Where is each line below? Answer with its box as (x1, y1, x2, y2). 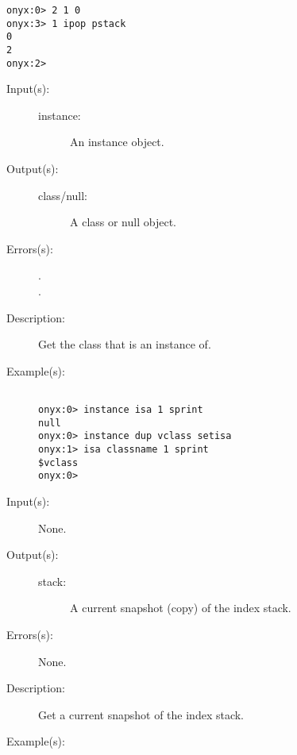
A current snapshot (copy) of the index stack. (70, 599, 291, 616)
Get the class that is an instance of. (38, 336, 211, 352)
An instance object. (70, 133, 164, 150)
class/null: (38, 187, 87, 203)
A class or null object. (70, 214, 176, 230)
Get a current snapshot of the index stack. (38, 706, 245, 722)
